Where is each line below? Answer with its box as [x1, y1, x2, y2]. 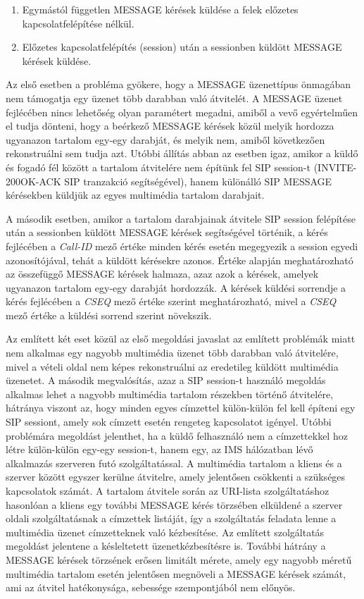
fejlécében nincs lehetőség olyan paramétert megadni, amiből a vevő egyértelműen [6, 104, 358, 119]
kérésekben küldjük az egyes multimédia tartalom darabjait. [6, 187, 265, 202]
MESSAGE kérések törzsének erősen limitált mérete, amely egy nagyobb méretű [6, 552, 352, 567]
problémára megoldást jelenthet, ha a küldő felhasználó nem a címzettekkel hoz [6, 428, 348, 443]
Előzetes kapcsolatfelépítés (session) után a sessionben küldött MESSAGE [22, 39, 342, 54]
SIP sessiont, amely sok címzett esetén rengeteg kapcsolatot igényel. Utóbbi [6, 414, 332, 429]
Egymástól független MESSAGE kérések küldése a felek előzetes [22, 2, 299, 16]
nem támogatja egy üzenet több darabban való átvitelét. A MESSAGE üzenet [6, 90, 343, 105]
